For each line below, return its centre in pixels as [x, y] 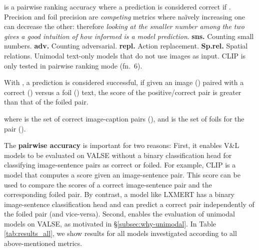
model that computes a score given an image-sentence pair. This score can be [122, 174]
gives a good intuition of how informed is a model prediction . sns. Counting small [129, 36]
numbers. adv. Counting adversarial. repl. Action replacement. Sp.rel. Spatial [126, 46]
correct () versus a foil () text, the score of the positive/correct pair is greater [123, 92]
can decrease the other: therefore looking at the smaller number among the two [124, 26]
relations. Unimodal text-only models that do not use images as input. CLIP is [125, 55]
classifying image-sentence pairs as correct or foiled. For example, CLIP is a [120, 165]
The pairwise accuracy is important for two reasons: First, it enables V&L [122, 145]
